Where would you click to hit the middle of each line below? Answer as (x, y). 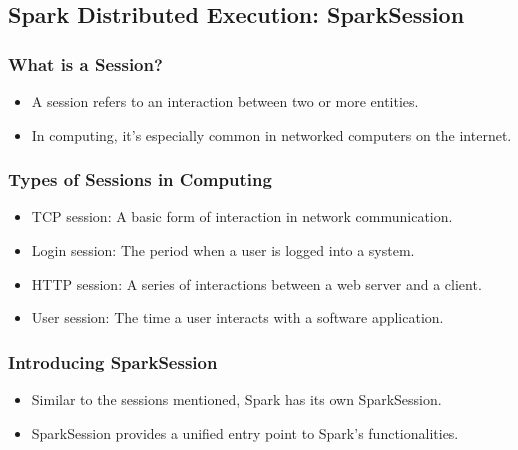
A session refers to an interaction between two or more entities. (225, 101)
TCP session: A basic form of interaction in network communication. (242, 216)
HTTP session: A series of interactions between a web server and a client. (256, 283)
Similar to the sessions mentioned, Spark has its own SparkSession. (236, 399)
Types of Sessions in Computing (140, 179)
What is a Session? (85, 63)
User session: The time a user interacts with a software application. (237, 317)
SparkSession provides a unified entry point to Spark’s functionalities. (245, 432)
